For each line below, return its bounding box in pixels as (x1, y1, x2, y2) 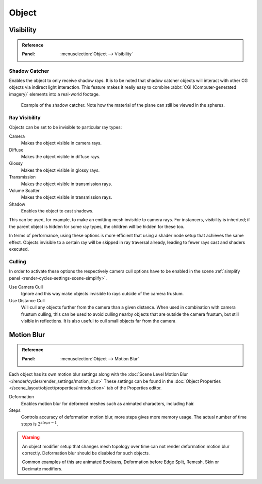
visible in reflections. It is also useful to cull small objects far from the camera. (21, 318, 177, 323)
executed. (9, 246, 29, 252)
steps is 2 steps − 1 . (21, 420, 58, 427)
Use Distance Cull (9, 297, 45, 303)
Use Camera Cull (9, 284, 43, 290)
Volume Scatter (9, 187, 40, 194)
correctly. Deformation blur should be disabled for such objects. (22, 450, 150, 456)
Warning (22, 435, 40, 440)
